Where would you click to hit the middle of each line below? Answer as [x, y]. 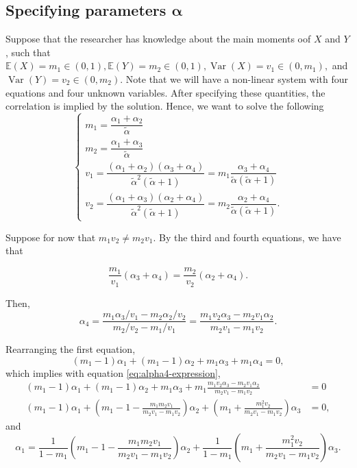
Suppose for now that [51, 237]
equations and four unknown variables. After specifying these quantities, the [165, 92]
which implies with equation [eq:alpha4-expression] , [113, 372]
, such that [28, 52]
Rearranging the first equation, [71, 349]
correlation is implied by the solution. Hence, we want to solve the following [165, 106]
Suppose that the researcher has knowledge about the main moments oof [158, 39]
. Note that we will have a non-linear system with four [234, 78]
